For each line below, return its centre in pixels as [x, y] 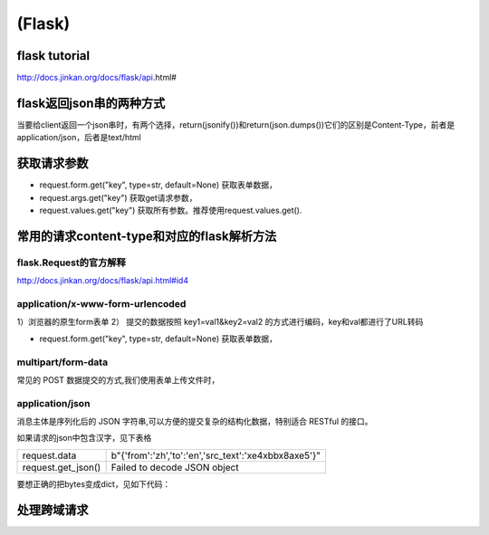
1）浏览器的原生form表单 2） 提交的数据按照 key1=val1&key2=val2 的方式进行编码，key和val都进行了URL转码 [220, 322]
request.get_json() [62, 467]
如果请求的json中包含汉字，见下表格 [84, 438]
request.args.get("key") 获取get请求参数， [119, 197]
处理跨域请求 [53, 510]
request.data [49, 455]
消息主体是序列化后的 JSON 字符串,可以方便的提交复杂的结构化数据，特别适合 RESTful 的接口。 [195, 422]
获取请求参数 [53, 163]
